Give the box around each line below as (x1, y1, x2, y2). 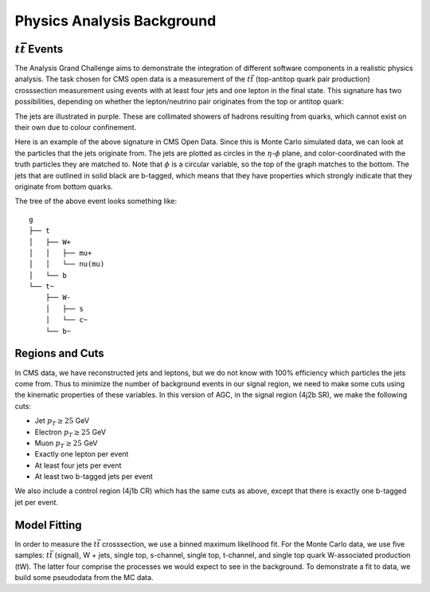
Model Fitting (14, 518, 83, 531)
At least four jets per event (34, 461, 122, 470)
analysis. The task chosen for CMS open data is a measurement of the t (14, 74, 251, 84)
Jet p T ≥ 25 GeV (34, 416, 90, 427)
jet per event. (14, 497, 59, 507)
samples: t (14, 551, 50, 560)
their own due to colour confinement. (14, 123, 137, 132)
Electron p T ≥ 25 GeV (34, 427, 107, 438)
